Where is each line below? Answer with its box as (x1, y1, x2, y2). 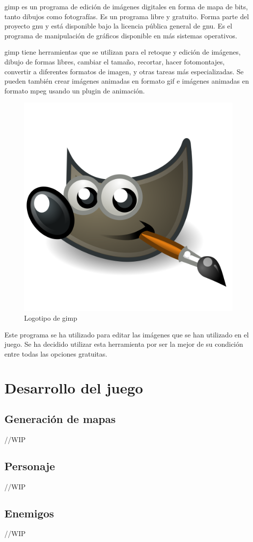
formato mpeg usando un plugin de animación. (4, 85, 145, 95)
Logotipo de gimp (24, 312, 77, 323)
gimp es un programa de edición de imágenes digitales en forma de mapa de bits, (4, 1, 248, 11)
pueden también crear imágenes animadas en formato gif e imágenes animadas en (4, 76, 249, 86)
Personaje (4, 458, 55, 473)
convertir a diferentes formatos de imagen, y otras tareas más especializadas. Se (4, 66, 244, 76)
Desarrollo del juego (4, 377, 143, 397)
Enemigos (4, 505, 54, 520)
